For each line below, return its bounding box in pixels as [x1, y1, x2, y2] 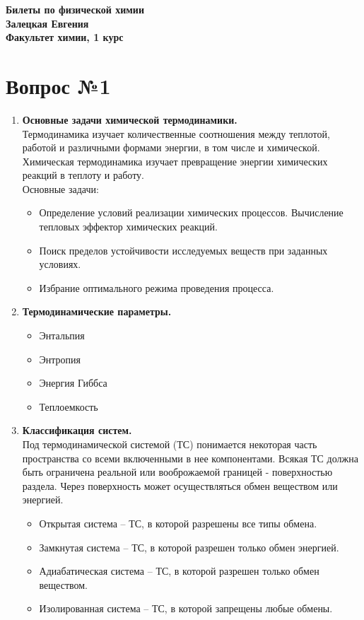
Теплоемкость [39, 399, 98, 414]
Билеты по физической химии [6, 2, 144, 16]
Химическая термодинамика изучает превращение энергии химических [22, 153, 328, 168]
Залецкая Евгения [6, 16, 89, 30]
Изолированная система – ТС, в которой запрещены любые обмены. [39, 601, 333, 616]
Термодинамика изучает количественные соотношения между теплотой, [22, 126, 330, 141]
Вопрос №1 [6, 71, 111, 100]
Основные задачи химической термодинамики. [22, 112, 237, 127]
